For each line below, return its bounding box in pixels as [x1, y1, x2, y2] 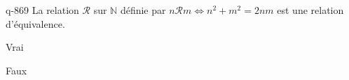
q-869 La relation [6, 3, 79, 17]
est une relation [277, 3, 344, 17]
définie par [120, 3, 166, 17]
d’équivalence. [6, 16, 65, 31]
